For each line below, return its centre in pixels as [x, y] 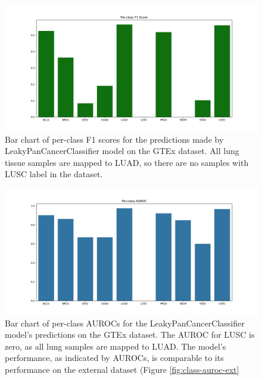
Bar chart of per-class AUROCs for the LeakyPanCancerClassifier [125, 323]
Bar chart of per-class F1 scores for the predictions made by [114, 139]
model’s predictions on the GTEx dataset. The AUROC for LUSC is [130, 335]
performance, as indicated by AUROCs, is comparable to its [114, 358]
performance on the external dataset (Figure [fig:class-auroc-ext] [122, 369]
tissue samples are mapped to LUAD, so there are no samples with [127, 162]
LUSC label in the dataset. [54, 174]
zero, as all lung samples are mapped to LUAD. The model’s [116, 346]
